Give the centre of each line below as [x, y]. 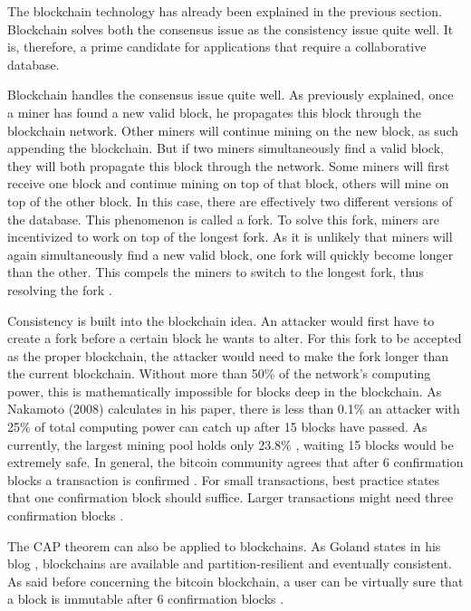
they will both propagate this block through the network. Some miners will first [229, 165]
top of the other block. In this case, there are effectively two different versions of [230, 200]
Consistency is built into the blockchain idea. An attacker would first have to [221, 320]
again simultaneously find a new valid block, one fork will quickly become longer [231, 254]
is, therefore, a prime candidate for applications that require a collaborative [217, 47]
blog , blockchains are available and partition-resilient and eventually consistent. [230, 563]
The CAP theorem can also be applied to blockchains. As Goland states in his [224, 545]
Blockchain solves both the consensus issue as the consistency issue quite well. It [231, 29]
